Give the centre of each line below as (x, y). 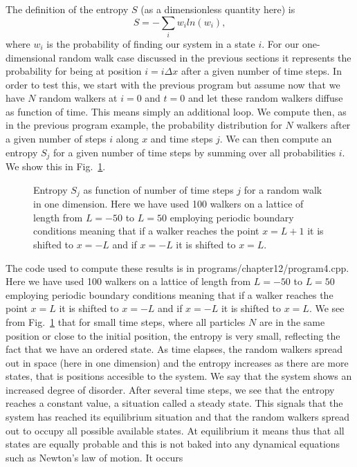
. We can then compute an (276, 139)
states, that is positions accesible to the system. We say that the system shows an (179, 376)
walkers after (323, 125)
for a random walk (283, 189)
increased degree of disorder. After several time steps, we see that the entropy (170, 389)
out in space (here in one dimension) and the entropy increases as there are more (177, 362)
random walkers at (78, 98)
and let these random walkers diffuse (265, 98)
